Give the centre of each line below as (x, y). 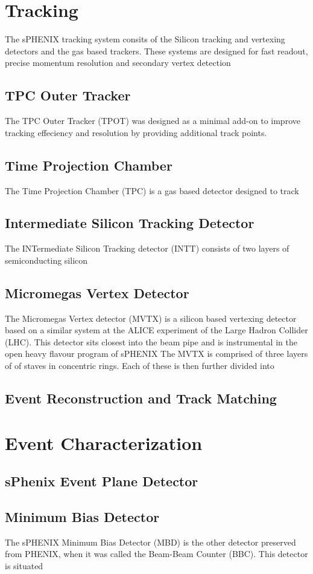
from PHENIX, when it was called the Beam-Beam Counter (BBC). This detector (156, 554)
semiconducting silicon (46, 260)
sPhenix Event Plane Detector (102, 481)
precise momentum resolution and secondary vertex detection (118, 63)
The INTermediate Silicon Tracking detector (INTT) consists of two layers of (147, 248)
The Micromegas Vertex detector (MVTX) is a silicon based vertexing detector (151, 318)
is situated (24, 565)
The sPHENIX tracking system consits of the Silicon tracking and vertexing (145, 39)
